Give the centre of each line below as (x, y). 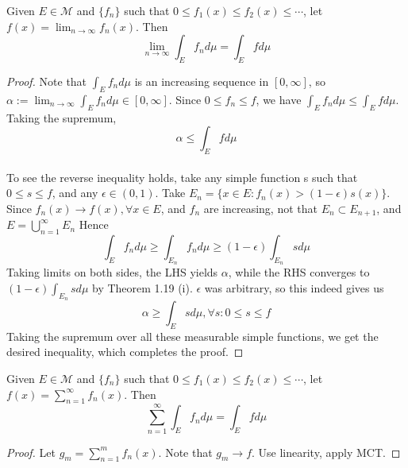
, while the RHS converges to (299, 272)
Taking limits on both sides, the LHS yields (112, 272)
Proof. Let (31, 452)
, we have (279, 99)
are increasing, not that (260, 208)
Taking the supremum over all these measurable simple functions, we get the (192, 336)
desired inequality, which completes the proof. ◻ (125, 352)
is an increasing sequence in (202, 81)
